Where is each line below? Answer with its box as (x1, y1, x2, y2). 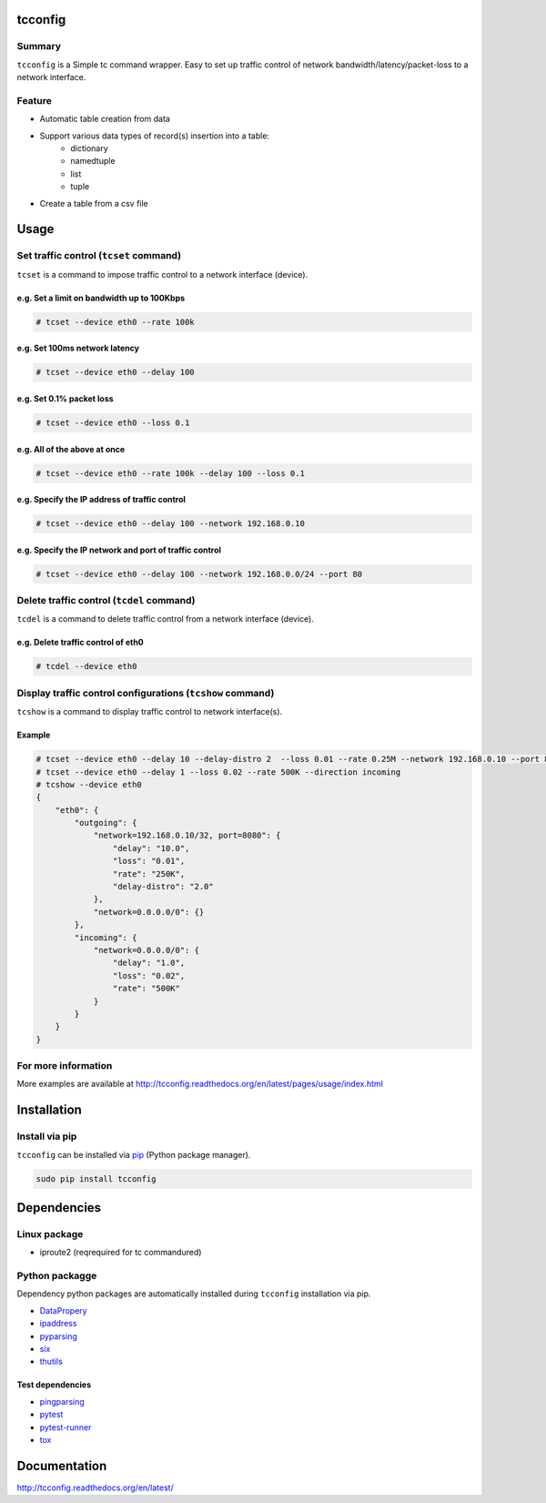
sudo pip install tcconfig (35, 1173, 157, 1183)
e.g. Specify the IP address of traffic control (16, 494, 187, 505)
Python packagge (16, 1270, 97, 1283)
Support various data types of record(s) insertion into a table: (39, 130, 270, 141)
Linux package (16, 1227, 84, 1240)
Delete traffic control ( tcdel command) (16, 594, 196, 607)
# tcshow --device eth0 (35, 779, 143, 789)
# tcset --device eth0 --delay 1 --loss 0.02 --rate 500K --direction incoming (35, 767, 401, 777)
